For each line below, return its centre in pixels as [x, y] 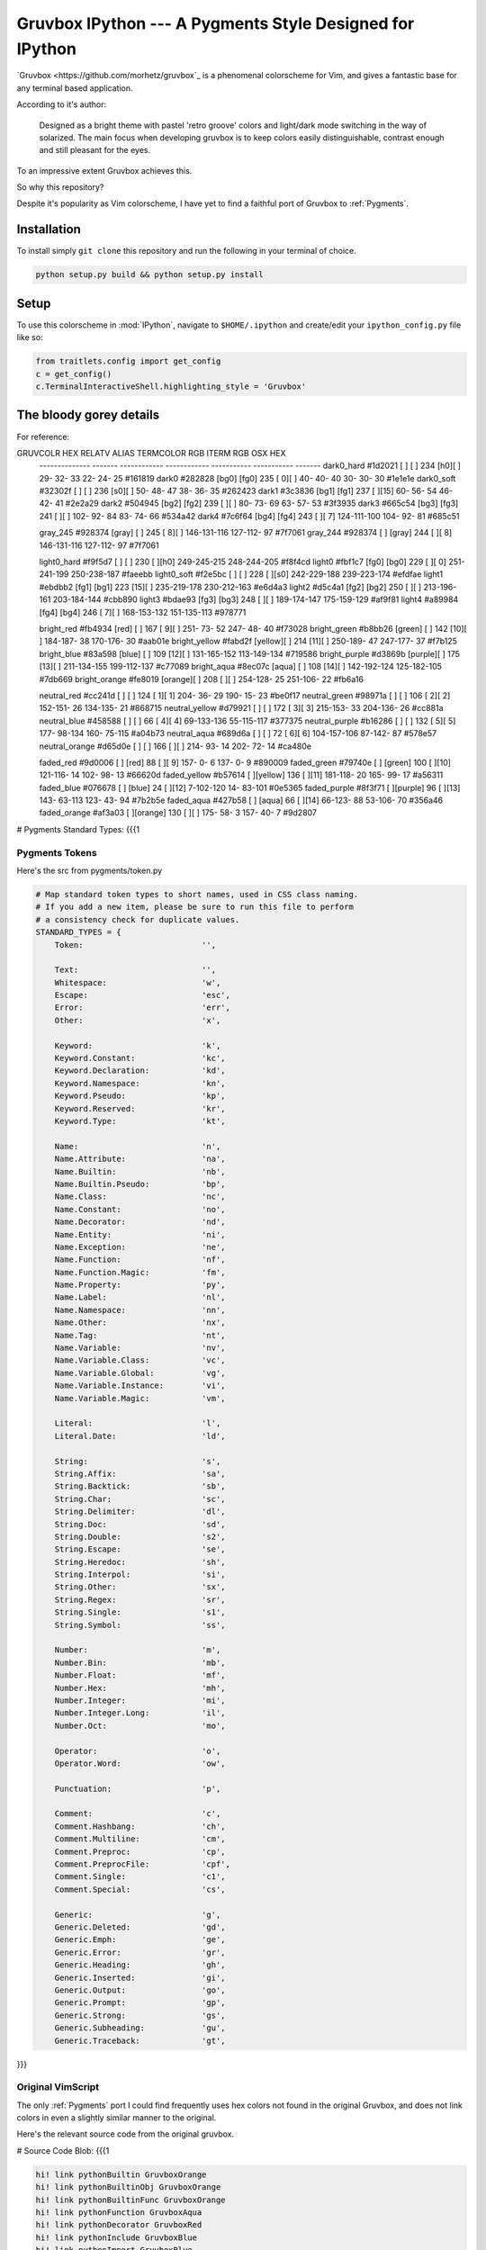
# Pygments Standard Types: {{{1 [78, 829]
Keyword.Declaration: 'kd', [140, 1071]
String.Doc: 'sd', [140, 1524]
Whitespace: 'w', [138, 982]
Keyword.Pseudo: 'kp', [140, 1096]
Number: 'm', [138, 1650]
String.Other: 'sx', [140, 1587]
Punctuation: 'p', [138, 1788]
